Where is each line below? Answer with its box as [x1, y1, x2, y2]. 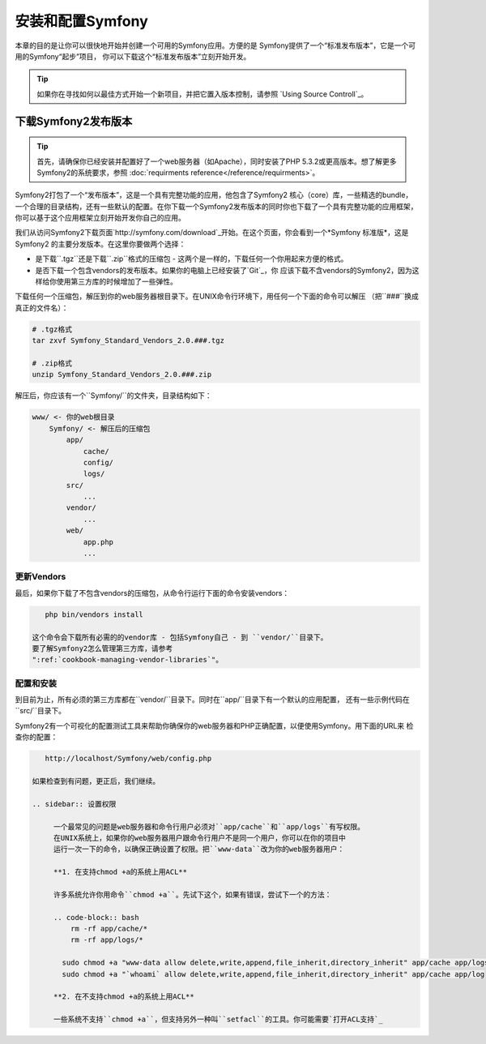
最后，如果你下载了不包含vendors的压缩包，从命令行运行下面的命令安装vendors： [15, 588, 290, 597]
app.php [83, 537, 113, 546]
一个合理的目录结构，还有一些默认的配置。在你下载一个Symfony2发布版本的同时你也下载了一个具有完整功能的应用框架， [15, 201, 418, 211]
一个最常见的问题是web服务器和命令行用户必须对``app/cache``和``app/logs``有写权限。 [53, 822, 364, 831]
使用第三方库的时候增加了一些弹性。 [56, 276, 177, 287]
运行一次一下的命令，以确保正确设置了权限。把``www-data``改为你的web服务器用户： [53, 845, 345, 854]
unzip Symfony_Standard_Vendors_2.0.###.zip [32, 370, 212, 379]
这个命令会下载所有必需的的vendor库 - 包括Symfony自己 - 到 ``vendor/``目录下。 [32, 632, 328, 642]
